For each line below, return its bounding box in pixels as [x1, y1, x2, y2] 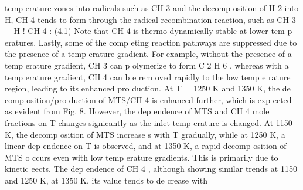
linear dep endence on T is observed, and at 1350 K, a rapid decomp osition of [5, 140, 287, 152]
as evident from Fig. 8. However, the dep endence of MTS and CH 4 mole [5, 105, 270, 117]
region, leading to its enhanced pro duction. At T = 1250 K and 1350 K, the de [5, 82, 291, 94]
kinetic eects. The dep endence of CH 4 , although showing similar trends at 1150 [5, 162, 297, 175]
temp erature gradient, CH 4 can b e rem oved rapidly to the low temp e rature [5, 70, 291, 83]
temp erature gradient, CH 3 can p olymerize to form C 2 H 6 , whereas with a [5, 59, 289, 71]
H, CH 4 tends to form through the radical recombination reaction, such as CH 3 [5, 13, 296, 25]
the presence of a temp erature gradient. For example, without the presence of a [5, 48, 292, 60]
